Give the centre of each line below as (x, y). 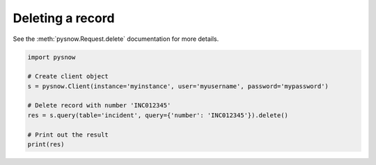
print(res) (46, 145)
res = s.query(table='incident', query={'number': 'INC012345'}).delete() (158, 115)
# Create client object (68, 77)
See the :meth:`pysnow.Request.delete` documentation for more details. (116, 39)
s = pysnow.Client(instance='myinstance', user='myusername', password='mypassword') (178, 86)
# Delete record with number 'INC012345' (99, 105)
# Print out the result (68, 134)
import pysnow (52, 57)
